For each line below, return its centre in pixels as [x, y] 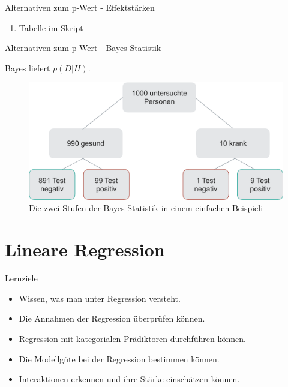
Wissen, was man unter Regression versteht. [100, 298]
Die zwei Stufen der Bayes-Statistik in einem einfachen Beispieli [146, 208]
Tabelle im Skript [51, 27]
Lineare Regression [85, 249]
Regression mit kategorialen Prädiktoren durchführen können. [132, 338]
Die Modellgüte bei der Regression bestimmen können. [119, 358]
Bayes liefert [28, 67]
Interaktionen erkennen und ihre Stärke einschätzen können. [129, 379]
